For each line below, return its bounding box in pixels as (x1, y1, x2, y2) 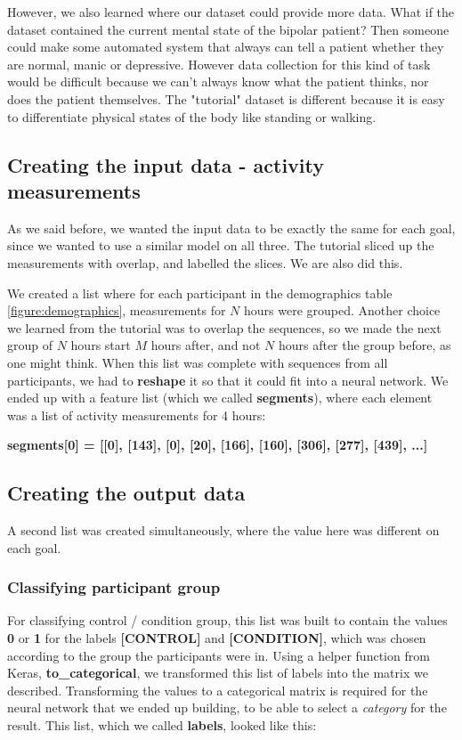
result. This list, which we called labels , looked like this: (7, 716, 317, 735)
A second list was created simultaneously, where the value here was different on (7, 521, 440, 540)
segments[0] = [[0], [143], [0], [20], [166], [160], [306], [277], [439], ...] (7, 435, 428, 454)
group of (7, 336, 53, 354)
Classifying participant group (7, 576, 221, 598)
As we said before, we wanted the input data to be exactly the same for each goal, (7, 218, 456, 237)
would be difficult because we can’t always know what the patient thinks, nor (7, 72, 429, 91)
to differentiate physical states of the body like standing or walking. (7, 107, 377, 126)
